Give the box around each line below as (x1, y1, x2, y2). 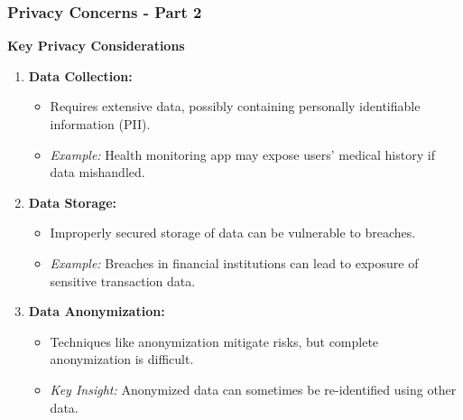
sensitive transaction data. (50, 271, 196, 290)
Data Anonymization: (28, 302, 165, 321)
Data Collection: (28, 66, 133, 85)
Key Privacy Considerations (7, 36, 185, 55)
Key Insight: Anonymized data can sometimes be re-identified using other (50, 379, 457, 398)
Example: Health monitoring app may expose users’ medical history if (50, 145, 435, 163)
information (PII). (50, 115, 151, 133)
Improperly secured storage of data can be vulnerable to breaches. (50, 223, 416, 242)
